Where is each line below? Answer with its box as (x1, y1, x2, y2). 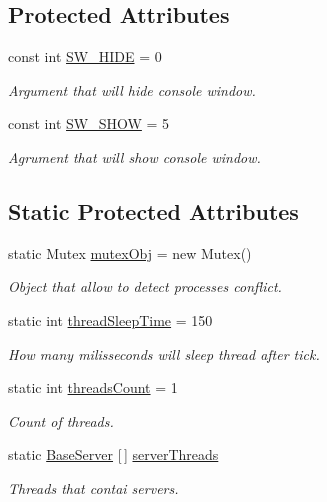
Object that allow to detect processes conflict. (8, 276, 282, 297)
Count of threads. (8, 410, 114, 431)
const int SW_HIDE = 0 (8, 46, 162, 67)
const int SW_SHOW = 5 (8, 113, 170, 134)
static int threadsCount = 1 (8, 377, 178, 398)
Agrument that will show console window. (8, 146, 261, 167)
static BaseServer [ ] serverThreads (8, 444, 219, 465)
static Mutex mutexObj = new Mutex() (8, 242, 252, 263)
